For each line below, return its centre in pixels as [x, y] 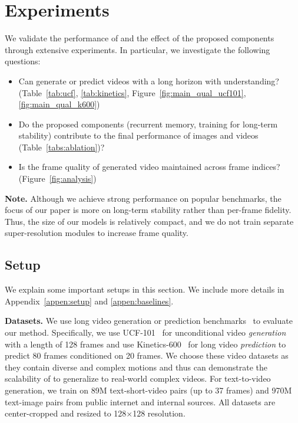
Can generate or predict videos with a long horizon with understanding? [149, 81]
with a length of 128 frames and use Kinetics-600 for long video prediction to [145, 344]
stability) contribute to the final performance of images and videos [138, 135]
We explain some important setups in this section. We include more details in [145, 289]
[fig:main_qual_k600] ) [59, 104]
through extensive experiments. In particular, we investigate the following [138, 49]
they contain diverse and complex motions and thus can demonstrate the [136, 367]
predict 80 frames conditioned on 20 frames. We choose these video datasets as [147, 355]
